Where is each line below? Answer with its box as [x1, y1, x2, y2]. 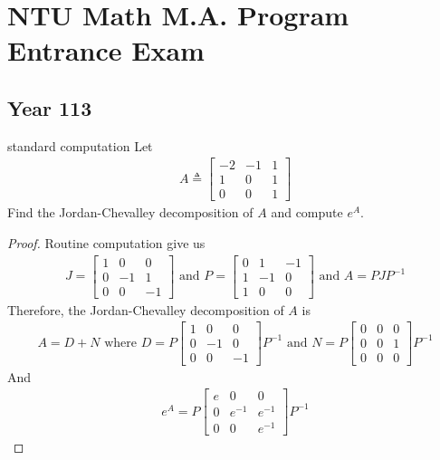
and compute [271, 203, 343, 222]
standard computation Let [7, 136, 153, 155]
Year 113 [7, 93, 92, 121]
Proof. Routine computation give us [7, 234, 206, 253]
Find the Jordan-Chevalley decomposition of [7, 203, 253, 222]
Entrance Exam [7, 32, 205, 69]
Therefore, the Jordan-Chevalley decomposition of [7, 300, 284, 319]
